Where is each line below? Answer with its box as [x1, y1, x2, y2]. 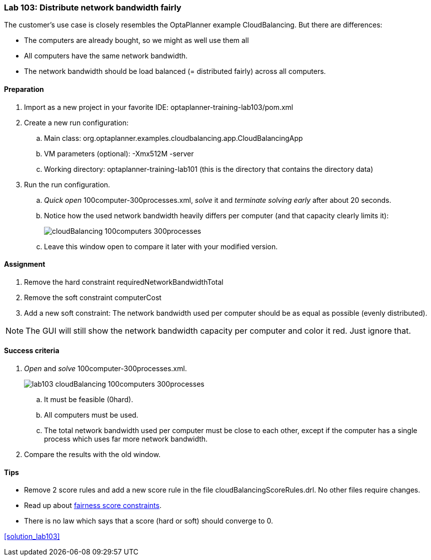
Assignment [4, 260, 45, 269]
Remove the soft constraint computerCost [24, 293, 161, 302]
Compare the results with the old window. [24, 450, 160, 459]
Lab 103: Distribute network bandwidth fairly [4, 2, 181, 12]
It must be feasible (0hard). [44, 395, 133, 404]
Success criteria [4, 346, 59, 355]
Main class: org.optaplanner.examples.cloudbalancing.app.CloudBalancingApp [44, 133, 303, 142]
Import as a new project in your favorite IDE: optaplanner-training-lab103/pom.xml [24, 102, 293, 111]
